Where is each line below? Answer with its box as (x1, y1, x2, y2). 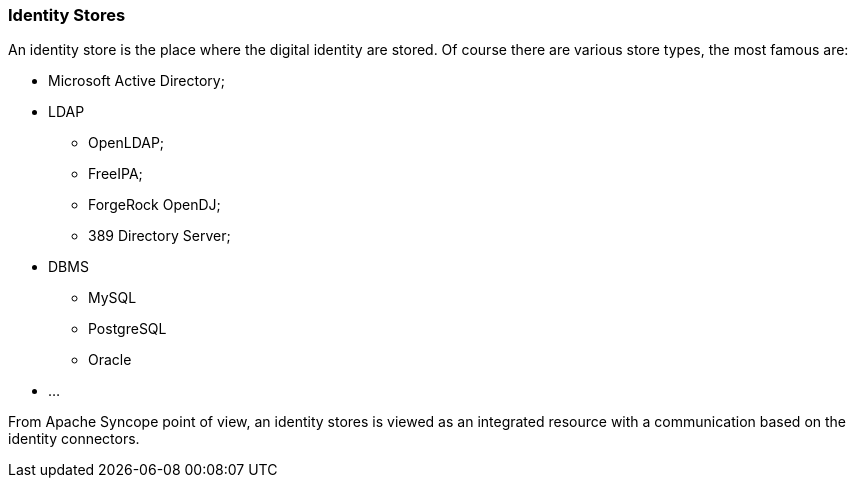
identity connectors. (8, 430, 140, 448)
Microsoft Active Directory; (48, 72, 225, 90)
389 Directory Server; (88, 227, 231, 245)
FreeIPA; (88, 165, 143, 183)
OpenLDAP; (88, 134, 165, 152)
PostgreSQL (88, 320, 167, 338)
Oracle (88, 351, 132, 369)
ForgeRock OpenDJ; (88, 196, 221, 214)
